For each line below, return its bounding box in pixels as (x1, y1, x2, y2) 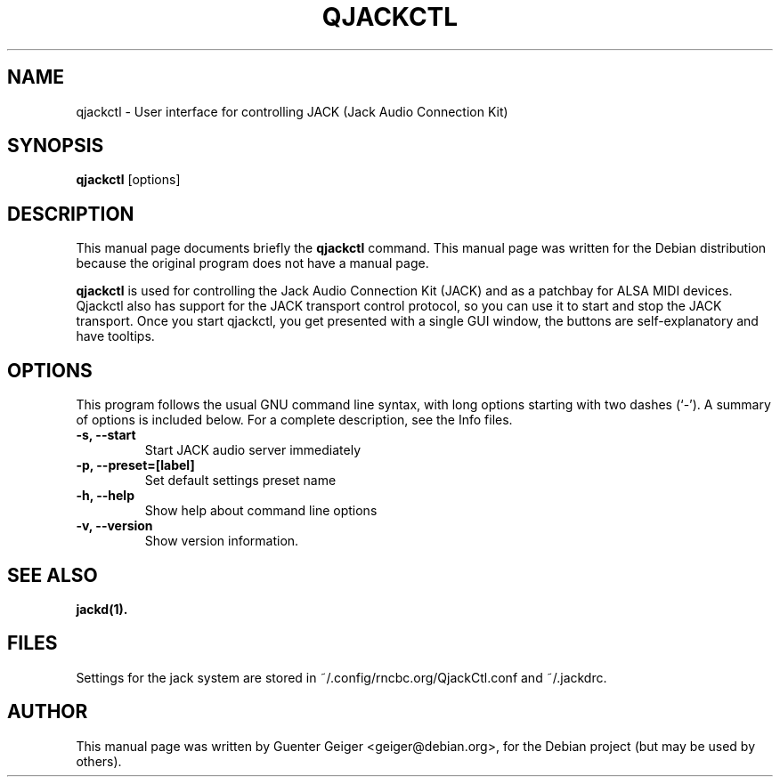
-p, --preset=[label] (76, 457, 195, 473)
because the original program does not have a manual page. (76, 255, 429, 271)
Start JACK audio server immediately (144, 442, 362, 458)
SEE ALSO (7, 563, 98, 586)
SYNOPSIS (7, 134, 104, 158)
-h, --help (76, 488, 134, 504)
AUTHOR (7, 700, 88, 723)
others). (76, 753, 122, 769)
